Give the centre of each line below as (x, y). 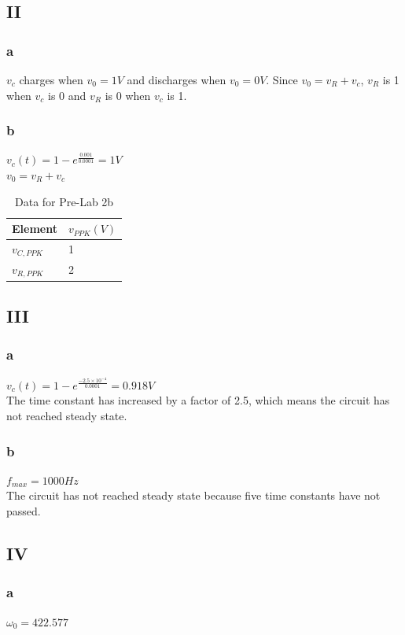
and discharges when (177, 79)
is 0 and (67, 95)
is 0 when (128, 95)
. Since (282, 79)
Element (35, 229)
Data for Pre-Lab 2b (64, 201)
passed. (24, 511)
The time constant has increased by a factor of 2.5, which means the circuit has (198, 400)
